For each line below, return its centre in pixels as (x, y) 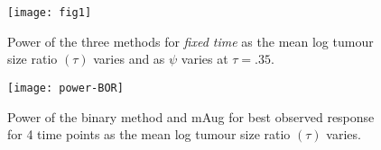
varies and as (129, 59)
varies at (204, 59)
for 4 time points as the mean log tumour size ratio (149, 134)
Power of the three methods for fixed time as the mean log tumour (190, 41)
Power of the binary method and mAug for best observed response (191, 116)
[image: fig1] (50, 13)
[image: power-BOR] (65, 88)
